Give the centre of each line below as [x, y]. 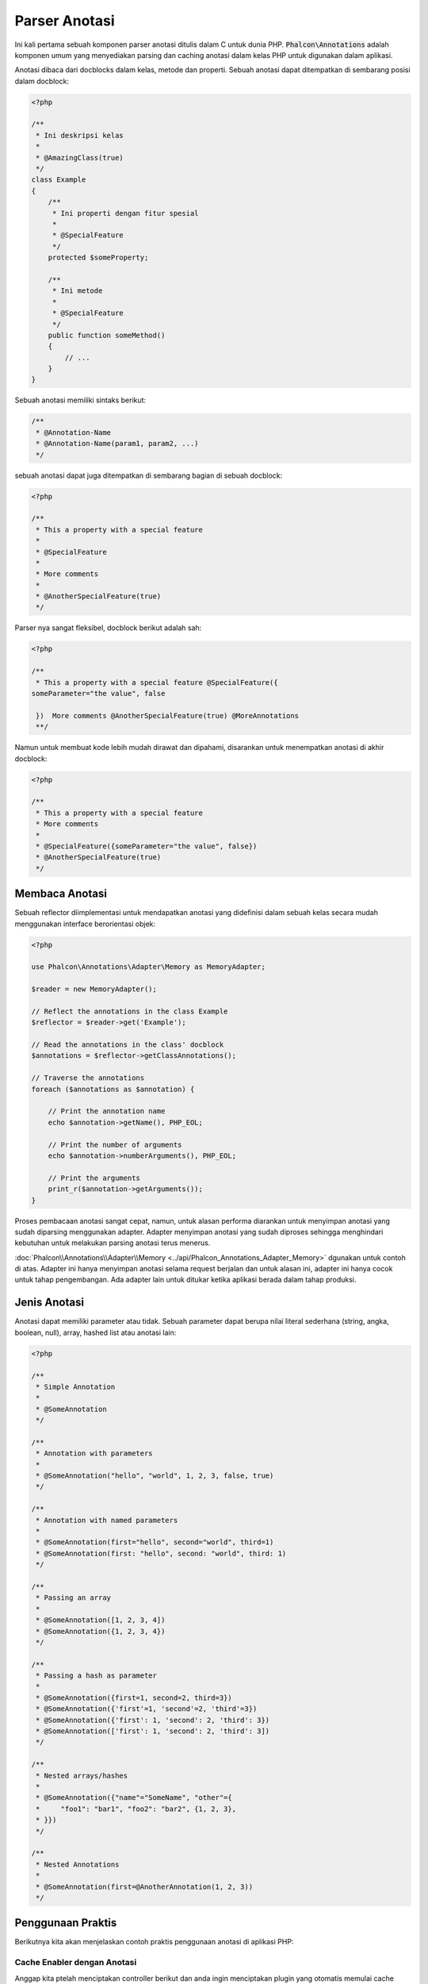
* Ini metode [77, 291]
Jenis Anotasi [50, 1303]
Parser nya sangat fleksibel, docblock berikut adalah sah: [108, 628]
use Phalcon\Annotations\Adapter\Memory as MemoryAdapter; [148, 967]
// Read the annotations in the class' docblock [128, 1045]
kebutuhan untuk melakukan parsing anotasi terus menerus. [113, 1243]
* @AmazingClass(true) [80, 158]
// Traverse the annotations [88, 1078]
